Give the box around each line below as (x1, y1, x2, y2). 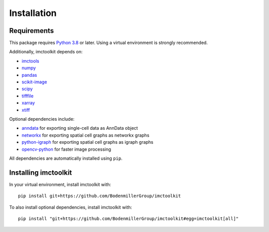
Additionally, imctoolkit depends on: (9, 49, 83, 55)
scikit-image (21, 79, 47, 85)
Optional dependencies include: (9, 116, 75, 122)
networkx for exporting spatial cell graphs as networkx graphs (21, 132, 149, 138)
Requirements (9, 26, 54, 35)
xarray (21, 100, 35, 106)
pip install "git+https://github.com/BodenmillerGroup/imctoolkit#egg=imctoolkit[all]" (18, 216, 239, 222)
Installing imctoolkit (9, 168, 72, 177)
